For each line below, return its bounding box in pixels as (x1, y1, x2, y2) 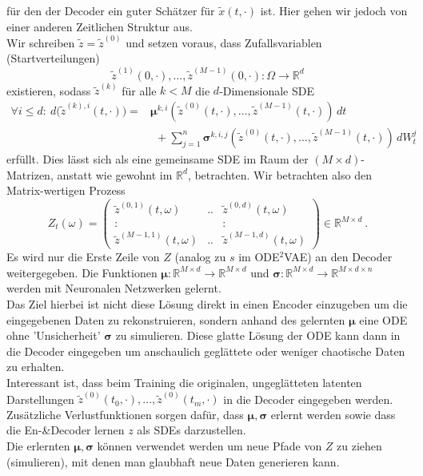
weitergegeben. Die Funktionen (6, 264, 158, 280)
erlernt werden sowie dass (270, 405, 396, 422)
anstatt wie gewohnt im (57, 166, 173, 183)
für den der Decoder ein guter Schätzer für (6, 2, 215, 18)
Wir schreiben (6, 34, 75, 50)
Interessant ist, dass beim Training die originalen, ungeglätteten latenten (6, 374, 362, 390)
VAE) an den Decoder (284, 248, 393, 265)
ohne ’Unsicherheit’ (6, 327, 101, 344)
